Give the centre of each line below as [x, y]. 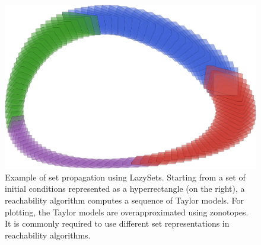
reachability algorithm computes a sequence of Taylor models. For [125, 200]
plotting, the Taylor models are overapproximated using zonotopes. [127, 212]
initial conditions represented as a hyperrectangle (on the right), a [125, 188]
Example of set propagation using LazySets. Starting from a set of [125, 177]
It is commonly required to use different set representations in [117, 223]
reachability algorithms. [48, 235]
